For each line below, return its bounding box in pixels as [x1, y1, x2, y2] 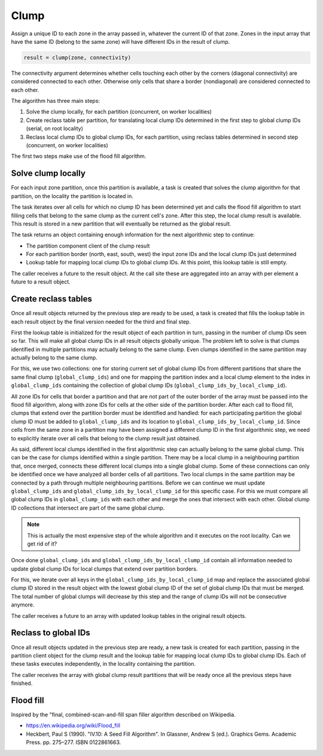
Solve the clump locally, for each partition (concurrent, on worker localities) [26, 108, 212, 115]
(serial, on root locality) [26, 125, 84, 132]
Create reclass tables [11, 294, 92, 304]
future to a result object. [11, 278, 71, 285]
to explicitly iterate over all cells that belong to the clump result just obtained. [11, 434, 200, 442]
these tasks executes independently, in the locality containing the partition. [11, 660, 196, 667]
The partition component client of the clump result [26, 242, 150, 249]
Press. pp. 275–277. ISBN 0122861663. [26, 739, 121, 746]
